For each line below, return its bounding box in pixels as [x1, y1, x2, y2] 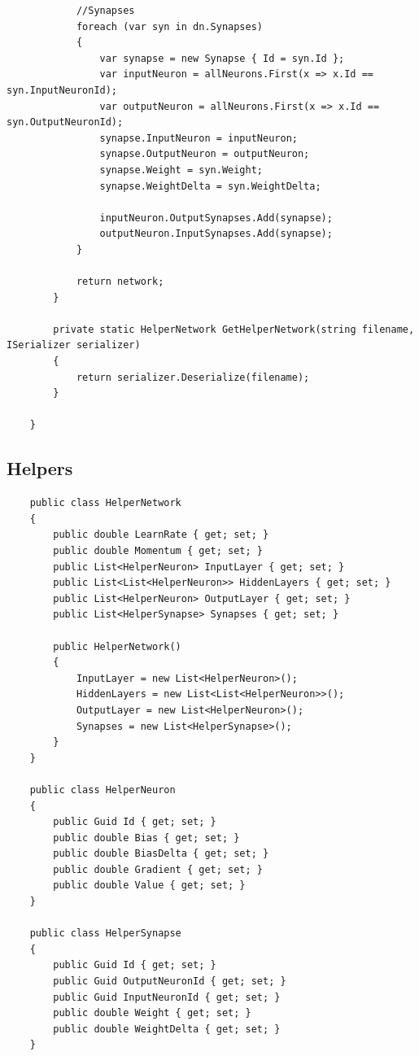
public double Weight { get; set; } [53, 1007, 251, 1019]
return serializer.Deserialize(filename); [76, 371, 310, 383]
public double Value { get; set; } [53, 879, 246, 892]
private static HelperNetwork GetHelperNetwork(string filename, [53, 323, 415, 335]
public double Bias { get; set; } [53, 831, 240, 844]
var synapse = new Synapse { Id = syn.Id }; [99, 52, 345, 64]
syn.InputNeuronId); [7, 84, 118, 96]
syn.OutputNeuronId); [7, 116, 124, 129]
